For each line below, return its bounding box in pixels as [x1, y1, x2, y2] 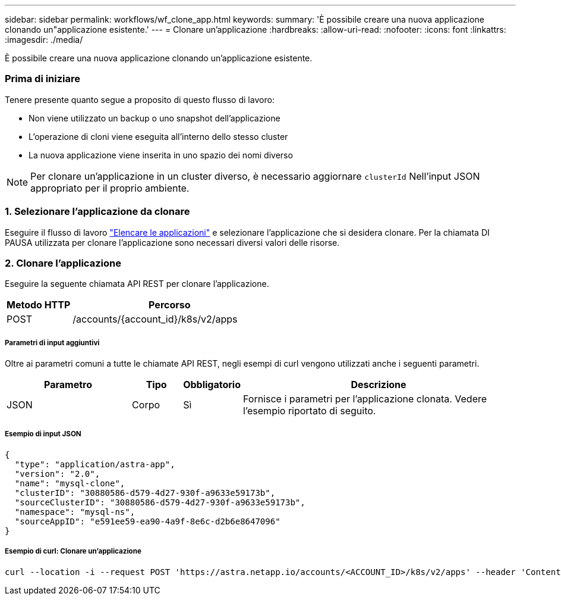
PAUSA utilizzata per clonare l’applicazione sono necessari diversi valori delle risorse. [5, 237, 340, 248]
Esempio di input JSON [5, 430, 81, 439]
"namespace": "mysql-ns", [14, 507, 135, 517]
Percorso [149, 299, 191, 311]
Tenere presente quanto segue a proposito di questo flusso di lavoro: [5, 94, 275, 105]
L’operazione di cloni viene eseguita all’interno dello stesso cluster [29, 131, 288, 142]
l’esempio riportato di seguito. [242, 405, 376, 417]
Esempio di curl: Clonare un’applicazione [5, 547, 141, 556]
